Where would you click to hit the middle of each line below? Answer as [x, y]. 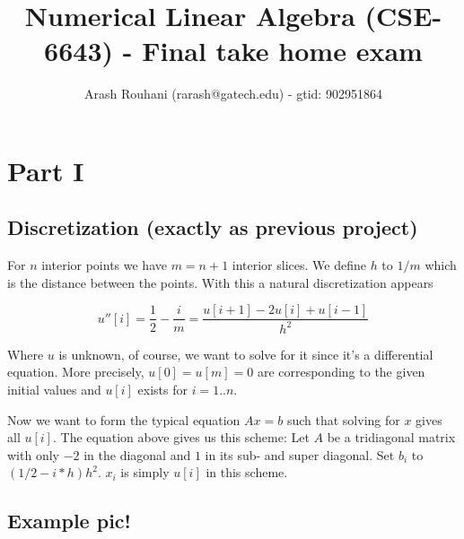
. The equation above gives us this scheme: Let [181, 437]
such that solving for [343, 419]
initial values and [54, 390]
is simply [145, 472]
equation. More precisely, [76, 372]
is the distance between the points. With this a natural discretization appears [220, 282]
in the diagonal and [137, 454]
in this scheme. [247, 472]
